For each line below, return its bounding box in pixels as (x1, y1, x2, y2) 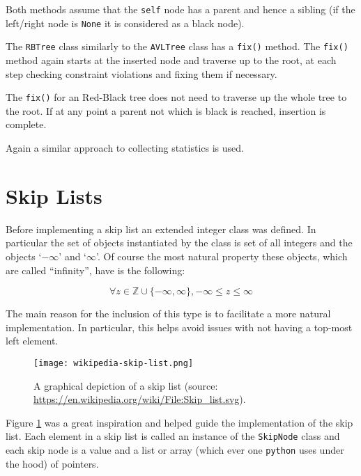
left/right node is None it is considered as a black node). (6, 15, 245, 30)
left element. (6, 333, 59, 348)
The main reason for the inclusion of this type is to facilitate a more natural (6, 306, 331, 321)
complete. (6, 117, 47, 132)
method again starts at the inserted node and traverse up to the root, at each (6, 52, 337, 67)
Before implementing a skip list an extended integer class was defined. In (6, 221, 316, 236)
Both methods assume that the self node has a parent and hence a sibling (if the (6, 2, 355, 16)
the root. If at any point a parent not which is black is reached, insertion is (6, 103, 326, 118)
